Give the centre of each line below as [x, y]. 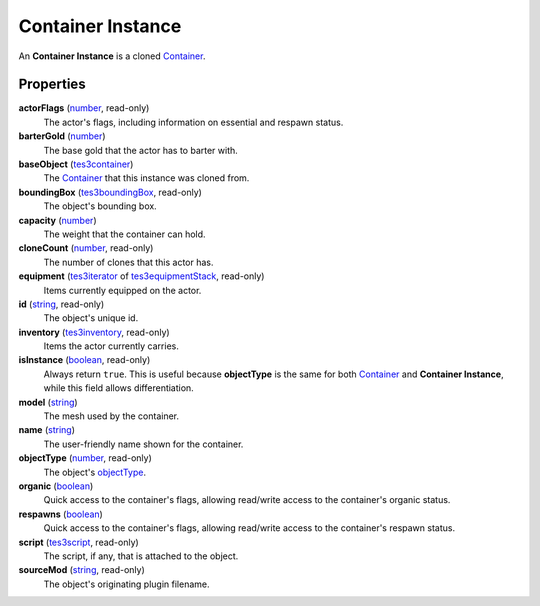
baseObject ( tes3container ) [76, 164]
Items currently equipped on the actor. [122, 290]
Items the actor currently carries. [111, 346]
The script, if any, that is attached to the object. [141, 556]
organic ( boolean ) [56, 486]
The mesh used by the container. [111, 416]
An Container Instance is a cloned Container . [112, 56]
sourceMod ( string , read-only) [81, 570]
